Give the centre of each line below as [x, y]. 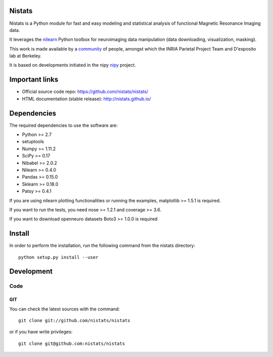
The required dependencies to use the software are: [64, 125]
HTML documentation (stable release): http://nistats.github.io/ [86, 99]
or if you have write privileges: [41, 332]
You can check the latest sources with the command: [64, 309]
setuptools [33, 142]
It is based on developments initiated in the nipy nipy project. [73, 65]
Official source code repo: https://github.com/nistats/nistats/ [85, 92]
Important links [34, 80]
